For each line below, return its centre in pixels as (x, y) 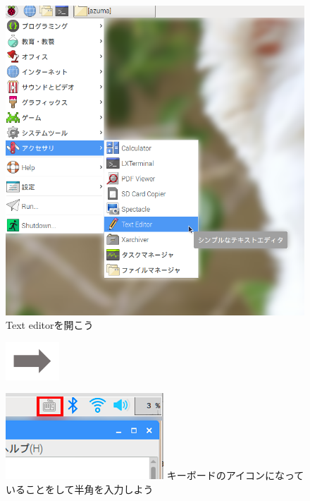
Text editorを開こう (50, 325)
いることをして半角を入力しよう (80, 489)
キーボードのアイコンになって (235, 475)
